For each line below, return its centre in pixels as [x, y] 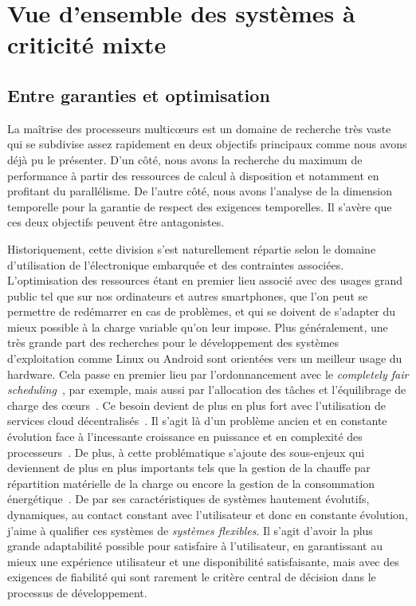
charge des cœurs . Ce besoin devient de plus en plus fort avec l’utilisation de [197, 405]
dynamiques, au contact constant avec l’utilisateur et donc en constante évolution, [208, 515]
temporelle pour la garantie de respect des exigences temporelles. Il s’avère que [200, 206]
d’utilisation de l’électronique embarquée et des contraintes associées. [176, 264]
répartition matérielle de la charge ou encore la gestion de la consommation [191, 483]
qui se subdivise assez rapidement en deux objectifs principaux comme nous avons [207, 144]
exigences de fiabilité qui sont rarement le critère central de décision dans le [192, 577]
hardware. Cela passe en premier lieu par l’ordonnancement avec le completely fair [208, 374]
